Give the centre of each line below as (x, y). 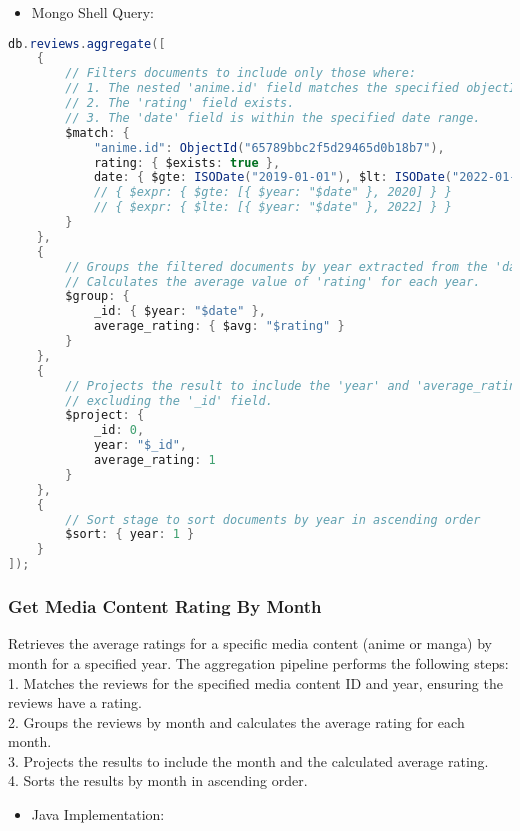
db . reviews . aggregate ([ (87, 43)
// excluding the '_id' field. (169, 400)
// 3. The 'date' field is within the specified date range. (273, 117)
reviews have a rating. (75, 702)
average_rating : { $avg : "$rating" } (219, 326)
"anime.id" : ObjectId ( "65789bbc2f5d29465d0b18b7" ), (269, 147)
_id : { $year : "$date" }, (179, 311)
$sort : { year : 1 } (130, 534)
